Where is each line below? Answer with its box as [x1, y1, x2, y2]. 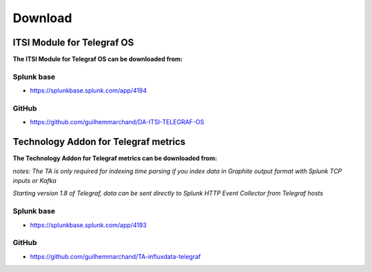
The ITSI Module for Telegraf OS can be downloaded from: [12, 55, 183, 64]
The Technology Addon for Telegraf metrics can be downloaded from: [12, 154, 217, 162]
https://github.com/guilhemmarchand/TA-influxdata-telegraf [30, 252, 201, 260]
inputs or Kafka [12, 177, 56, 185]
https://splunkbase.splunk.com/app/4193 [30, 221, 147, 229]
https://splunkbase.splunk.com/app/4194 [30, 86, 147, 95]
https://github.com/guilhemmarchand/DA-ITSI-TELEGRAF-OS [30, 118, 205, 126]
